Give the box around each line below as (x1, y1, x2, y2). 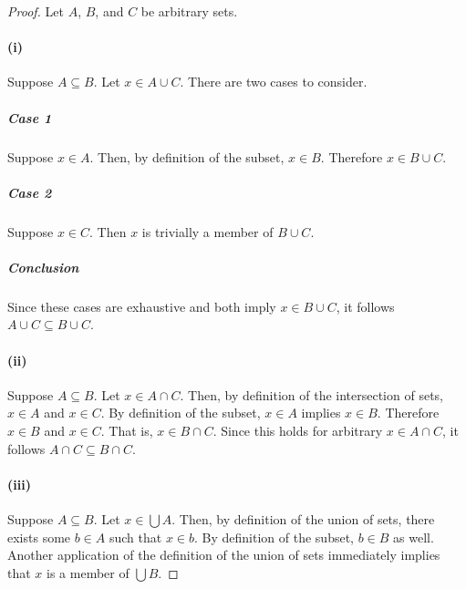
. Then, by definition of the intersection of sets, (180, 385, 443, 404)
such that (109, 527, 162, 546)
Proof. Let (7, 2, 64, 20)
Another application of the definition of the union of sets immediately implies (7, 545, 440, 564)
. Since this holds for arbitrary (212, 421, 383, 440)
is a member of (47, 563, 129, 582)
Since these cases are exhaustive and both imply (7, 296, 276, 315)
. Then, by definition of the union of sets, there (171, 510, 435, 529)
